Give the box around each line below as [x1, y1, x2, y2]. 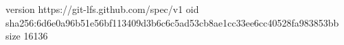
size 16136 [5, 29, 48, 43]
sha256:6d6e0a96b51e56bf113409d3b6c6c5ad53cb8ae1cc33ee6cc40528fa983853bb [5, 15, 339, 29]
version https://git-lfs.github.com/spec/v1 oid [5, 2, 199, 16]
